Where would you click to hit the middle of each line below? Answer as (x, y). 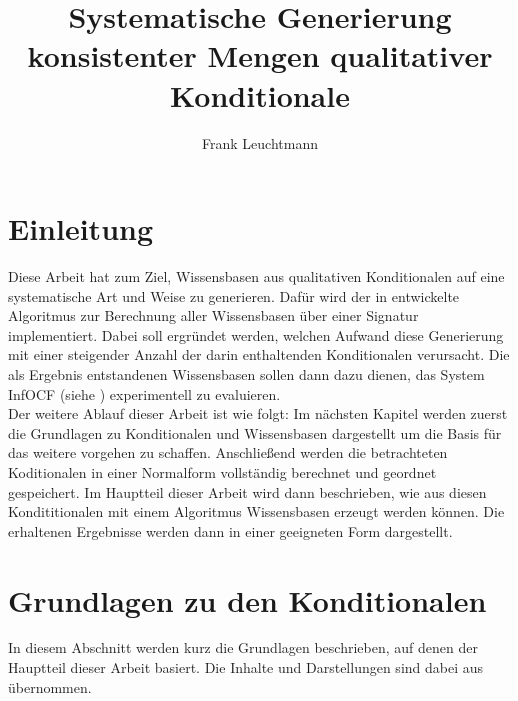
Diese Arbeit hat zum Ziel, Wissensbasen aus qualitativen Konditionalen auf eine (256, 276)
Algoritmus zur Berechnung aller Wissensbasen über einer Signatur (213, 315)
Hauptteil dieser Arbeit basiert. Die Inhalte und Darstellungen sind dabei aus (246, 667)
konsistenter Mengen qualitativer (260, 55)
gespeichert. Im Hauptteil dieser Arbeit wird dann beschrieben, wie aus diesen (247, 491)
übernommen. (50, 686)
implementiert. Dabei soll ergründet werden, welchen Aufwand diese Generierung (256, 334)
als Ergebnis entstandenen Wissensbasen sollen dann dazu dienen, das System (246, 374)
